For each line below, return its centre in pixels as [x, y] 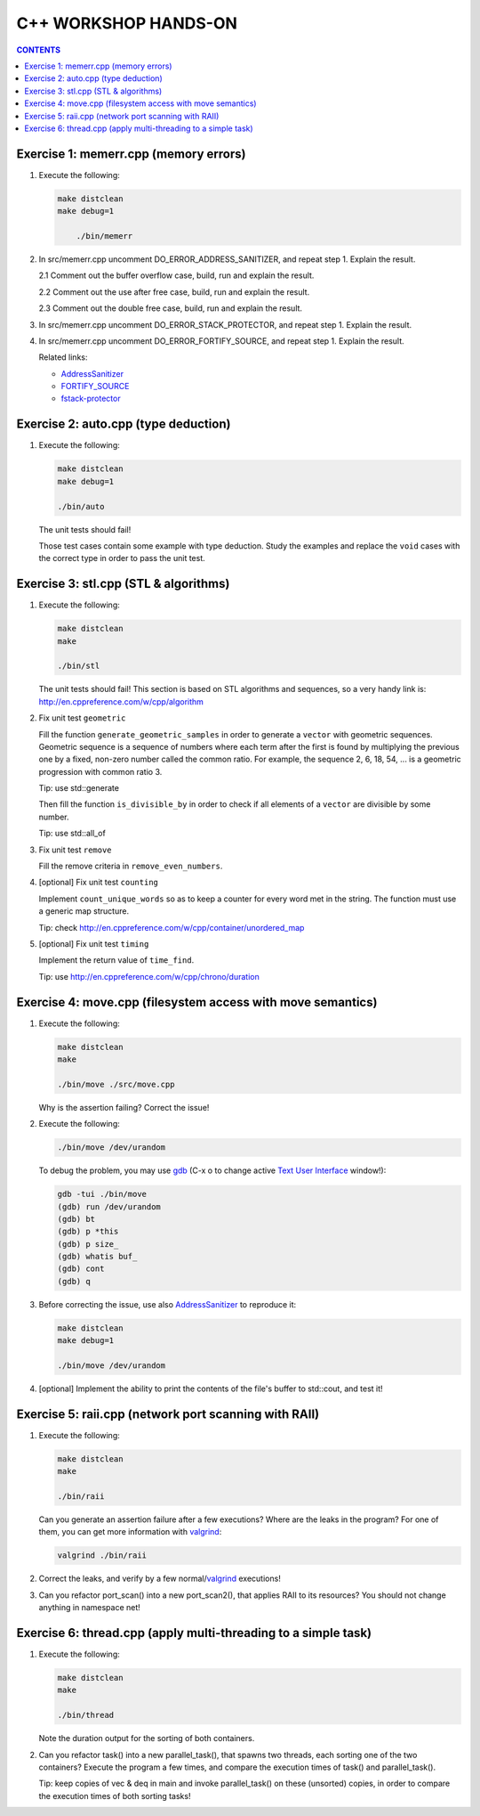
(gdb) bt [76, 1219]
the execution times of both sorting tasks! [115, 1796]
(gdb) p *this [88, 1232]
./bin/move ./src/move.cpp [116, 1084]
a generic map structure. [84, 911]
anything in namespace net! [90, 1608]
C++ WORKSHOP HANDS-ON [127, 23]
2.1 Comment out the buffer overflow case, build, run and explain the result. [176, 275]
